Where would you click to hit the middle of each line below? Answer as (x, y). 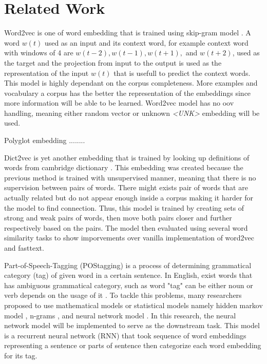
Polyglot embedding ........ (45, 140)
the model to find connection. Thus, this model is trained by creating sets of (124, 207)
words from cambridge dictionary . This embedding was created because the (124, 167)
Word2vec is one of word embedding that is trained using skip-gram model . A (128, 33)
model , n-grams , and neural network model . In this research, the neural (120, 315)
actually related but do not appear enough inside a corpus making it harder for (129, 198)
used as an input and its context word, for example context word (146, 42)
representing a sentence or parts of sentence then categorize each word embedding (133, 345)
